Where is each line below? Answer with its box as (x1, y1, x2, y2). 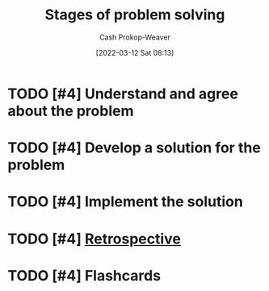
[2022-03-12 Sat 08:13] (95, 48, 174, 57)
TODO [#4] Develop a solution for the (7, 139, 262, 157)
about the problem (7, 102, 134, 120)
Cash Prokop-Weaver (99, 32, 171, 42)
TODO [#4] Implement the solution (7, 193, 243, 211)
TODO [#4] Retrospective (7, 230, 181, 247)
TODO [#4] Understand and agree (7, 85, 239, 102)
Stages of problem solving (44, 6, 225, 24)
